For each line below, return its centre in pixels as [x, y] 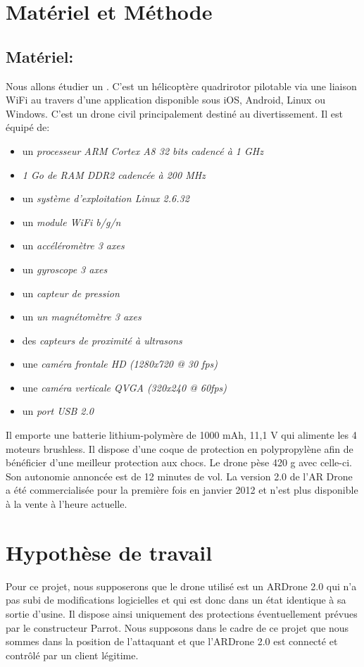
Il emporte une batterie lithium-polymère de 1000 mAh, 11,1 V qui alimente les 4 [181, 435]
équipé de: [28, 127]
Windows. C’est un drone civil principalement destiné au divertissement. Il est [174, 113]
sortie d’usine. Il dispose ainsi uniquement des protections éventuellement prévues [182, 613]
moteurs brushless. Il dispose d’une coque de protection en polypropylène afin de [180, 448]
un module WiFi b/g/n [71, 222]
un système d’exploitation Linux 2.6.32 [106, 198]
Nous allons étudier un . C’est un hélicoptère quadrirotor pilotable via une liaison [181, 86]
